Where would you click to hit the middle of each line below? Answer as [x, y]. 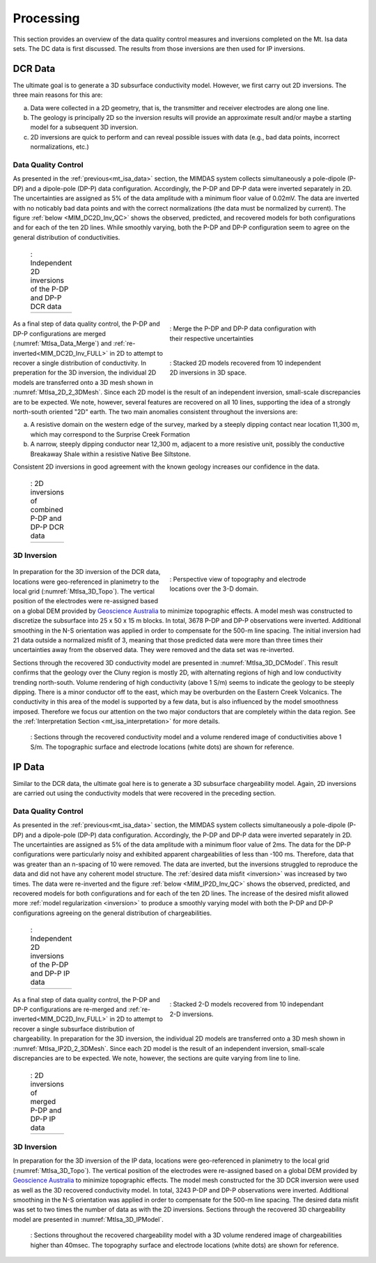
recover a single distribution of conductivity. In [79, 363]
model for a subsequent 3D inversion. [84, 127]
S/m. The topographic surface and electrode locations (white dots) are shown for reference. [162, 747]
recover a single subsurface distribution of [74, 1029]
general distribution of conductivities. [66, 237]
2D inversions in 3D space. [208, 372]
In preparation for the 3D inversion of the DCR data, [87, 572]
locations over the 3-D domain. [214, 589]
